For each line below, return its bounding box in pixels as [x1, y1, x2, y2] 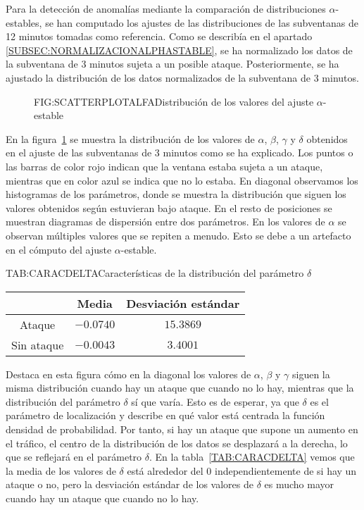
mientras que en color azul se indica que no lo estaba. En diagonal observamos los [6, 173, 358, 187]
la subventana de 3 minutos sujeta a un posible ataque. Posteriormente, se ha [6, 56, 339, 71]
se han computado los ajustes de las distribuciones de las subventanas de [45, 15, 359, 30]
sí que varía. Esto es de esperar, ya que [131, 394, 299, 409]
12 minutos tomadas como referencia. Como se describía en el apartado [6, 29, 313, 44]
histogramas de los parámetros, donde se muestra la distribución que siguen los [6, 187, 346, 201]
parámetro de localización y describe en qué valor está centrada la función [6, 408, 325, 423]
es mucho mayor [264, 477, 334, 492]
